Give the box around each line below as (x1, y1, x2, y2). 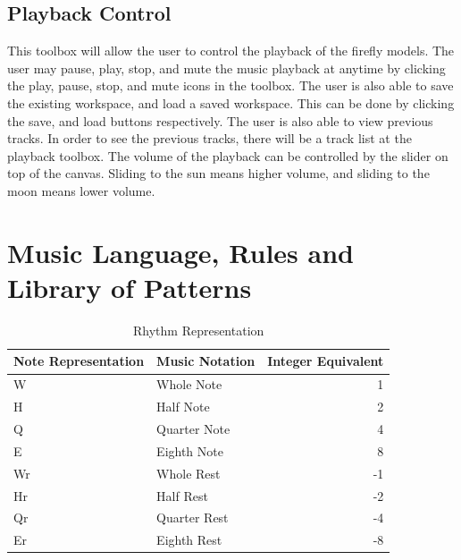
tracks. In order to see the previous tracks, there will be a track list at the (7, 129, 412, 148)
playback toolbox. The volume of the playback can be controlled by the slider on (7, 146, 448, 165)
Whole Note (156, 375, 222, 394)
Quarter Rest (156, 508, 229, 527)
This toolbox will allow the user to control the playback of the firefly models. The (7, 41, 455, 60)
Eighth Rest (156, 530, 222, 549)
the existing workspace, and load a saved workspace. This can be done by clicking (7, 93, 455, 112)
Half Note (156, 397, 210, 416)
